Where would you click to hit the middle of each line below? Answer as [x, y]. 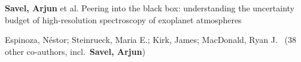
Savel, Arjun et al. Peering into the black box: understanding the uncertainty [150, 8]
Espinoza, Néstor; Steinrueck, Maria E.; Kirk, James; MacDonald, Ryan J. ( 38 [150, 40]
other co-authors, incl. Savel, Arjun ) [75, 51]
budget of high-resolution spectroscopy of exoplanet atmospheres [123, 19]
